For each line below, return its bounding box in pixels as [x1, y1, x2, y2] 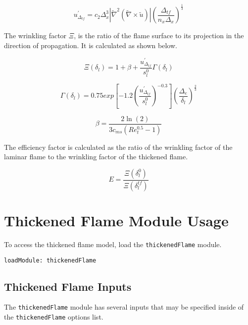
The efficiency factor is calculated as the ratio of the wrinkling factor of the [4, 141, 233, 152]
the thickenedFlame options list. [4, 312, 103, 322]
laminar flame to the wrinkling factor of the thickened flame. [4, 151, 188, 162]
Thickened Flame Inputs [4, 278, 132, 294]
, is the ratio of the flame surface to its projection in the [74, 30, 244, 41]
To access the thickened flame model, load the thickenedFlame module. [4, 239, 222, 249]
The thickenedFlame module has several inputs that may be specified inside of [4, 302, 244, 312]
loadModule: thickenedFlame [4, 257, 97, 264]
